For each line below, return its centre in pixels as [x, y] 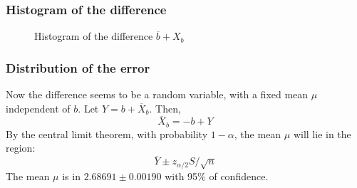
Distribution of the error [78, 67]
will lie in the [322, 134]
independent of [38, 108]
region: [21, 148]
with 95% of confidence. [217, 176]
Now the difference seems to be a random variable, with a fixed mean [157, 94]
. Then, [165, 108]
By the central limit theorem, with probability [107, 134]
